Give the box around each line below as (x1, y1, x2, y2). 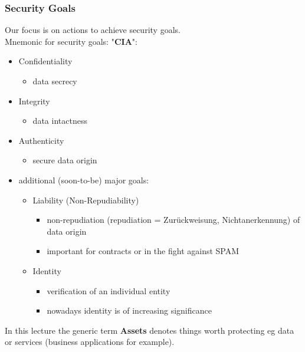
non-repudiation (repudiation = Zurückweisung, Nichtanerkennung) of (47, 213, 300, 226)
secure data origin (32, 154, 97, 166)
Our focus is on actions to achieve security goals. (5, 24, 181, 36)
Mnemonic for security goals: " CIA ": (5, 35, 137, 47)
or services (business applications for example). (5, 335, 175, 348)
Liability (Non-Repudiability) (32, 193, 139, 206)
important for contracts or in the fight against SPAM (47, 245, 240, 257)
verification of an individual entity (47, 284, 170, 297)
